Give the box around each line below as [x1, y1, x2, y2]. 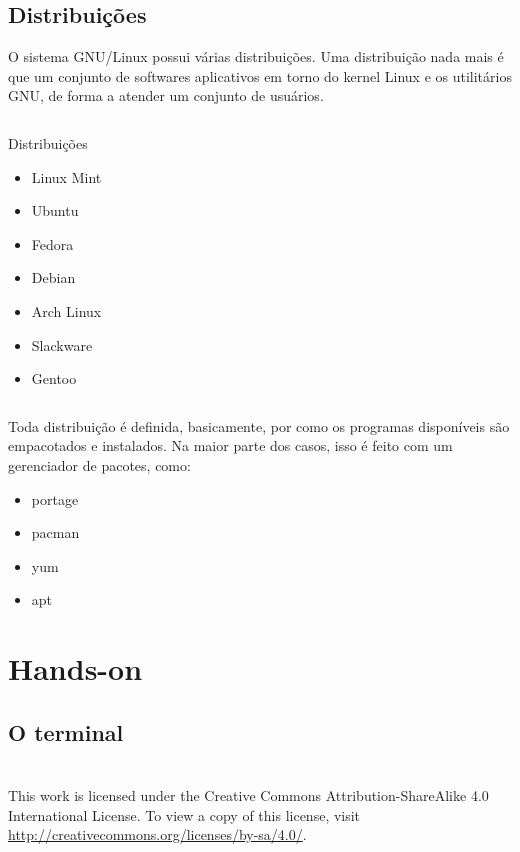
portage [31, 488, 79, 509]
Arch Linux [31, 300, 102, 321]
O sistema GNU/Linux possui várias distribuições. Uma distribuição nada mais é [8, 46, 504, 67]
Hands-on [8, 648, 143, 689]
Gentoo [31, 368, 77, 389]
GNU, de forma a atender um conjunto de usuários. [8, 85, 324, 106]
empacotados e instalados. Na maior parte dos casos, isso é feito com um [8, 435, 453, 456]
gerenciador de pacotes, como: [8, 454, 191, 475]
